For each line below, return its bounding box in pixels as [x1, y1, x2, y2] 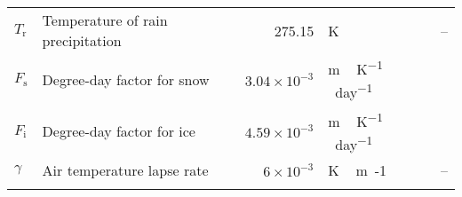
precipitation [42, 30, 122, 51]
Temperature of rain [42, 10, 168, 30]
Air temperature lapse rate [42, 160, 209, 181]
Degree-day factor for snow [42, 68, 210, 90]
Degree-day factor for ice [42, 121, 195, 142]
